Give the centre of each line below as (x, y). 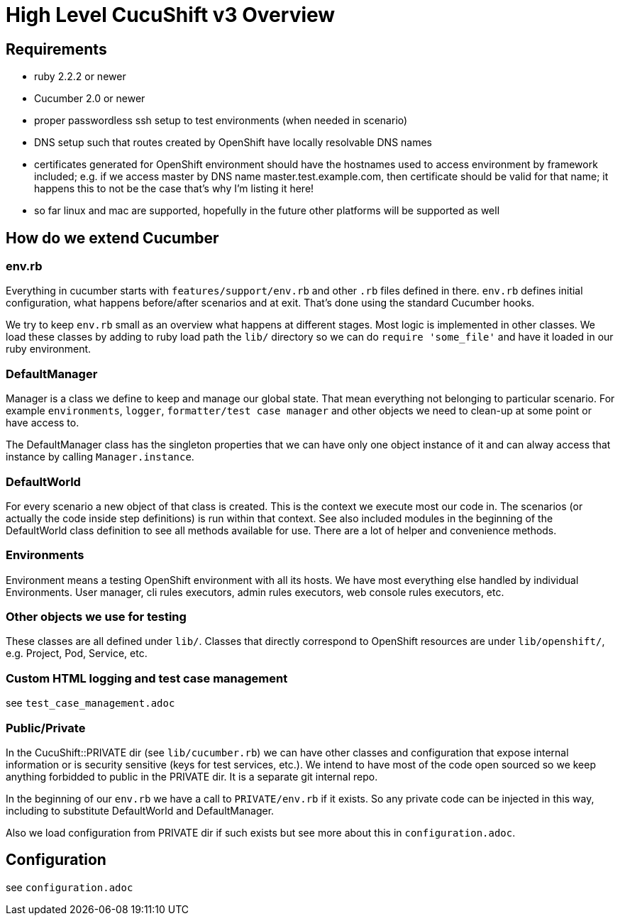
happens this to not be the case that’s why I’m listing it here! (174, 189)
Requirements (56, 49)
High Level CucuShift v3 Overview (171, 15)
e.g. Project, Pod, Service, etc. (77, 653)
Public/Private (46, 728)
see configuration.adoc (70, 887)
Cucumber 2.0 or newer (90, 99)
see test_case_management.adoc (90, 703)
